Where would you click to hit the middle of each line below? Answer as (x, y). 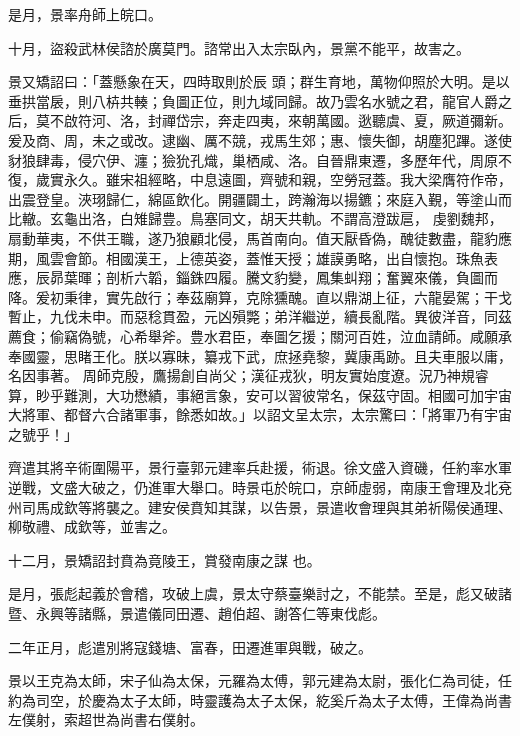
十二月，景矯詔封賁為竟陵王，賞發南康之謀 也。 (164, 559)
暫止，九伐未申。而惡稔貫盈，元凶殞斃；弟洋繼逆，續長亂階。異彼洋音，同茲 (260, 316)
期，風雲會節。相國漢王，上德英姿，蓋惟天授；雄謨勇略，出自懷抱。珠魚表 (253, 257)
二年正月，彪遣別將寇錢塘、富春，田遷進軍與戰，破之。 (190, 646)
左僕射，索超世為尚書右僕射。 (106, 719)
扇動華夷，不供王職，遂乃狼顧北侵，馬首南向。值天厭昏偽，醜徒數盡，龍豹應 (260, 237)
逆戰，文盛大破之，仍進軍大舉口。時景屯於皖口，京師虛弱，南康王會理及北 (253, 487)
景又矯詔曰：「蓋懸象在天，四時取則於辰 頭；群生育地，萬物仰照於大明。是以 (259, 81)
